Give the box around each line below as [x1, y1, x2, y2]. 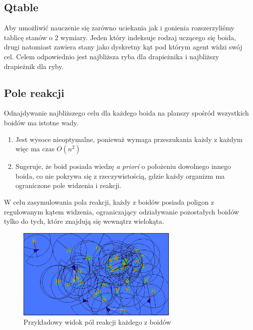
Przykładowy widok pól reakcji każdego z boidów [23, 317, 171, 327]
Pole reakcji [4, 85, 65, 100]
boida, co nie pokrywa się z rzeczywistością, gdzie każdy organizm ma [15, 170, 225, 181]
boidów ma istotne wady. [4, 117, 79, 127]
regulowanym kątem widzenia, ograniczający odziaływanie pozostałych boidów [4, 206, 239, 216]
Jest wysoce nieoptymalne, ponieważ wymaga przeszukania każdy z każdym [15, 134, 243, 144]
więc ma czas [15, 143, 55, 154]
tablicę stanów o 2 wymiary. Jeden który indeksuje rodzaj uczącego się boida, [4, 32, 236, 42]
